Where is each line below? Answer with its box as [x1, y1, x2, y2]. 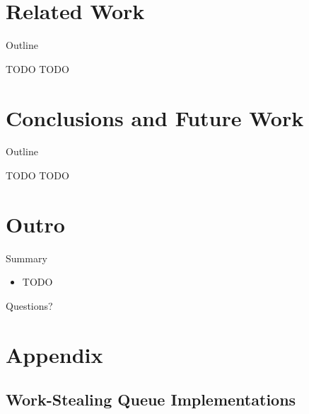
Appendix [6, 340, 103, 369]
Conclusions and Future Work [6, 103, 304, 132]
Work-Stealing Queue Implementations [6, 388, 296, 410]
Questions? [6, 298, 53, 313]
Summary [6, 250, 47, 265]
